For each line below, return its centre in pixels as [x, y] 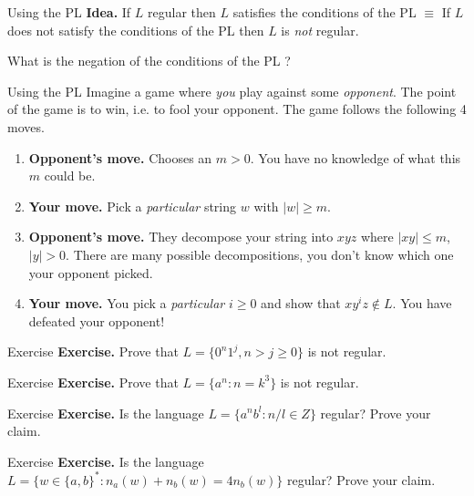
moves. [26, 126]
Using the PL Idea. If [69, 12]
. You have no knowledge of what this [355, 157]
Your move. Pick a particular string [133, 206]
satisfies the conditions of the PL [325, 12]
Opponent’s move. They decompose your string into [181, 237]
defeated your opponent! [97, 320]
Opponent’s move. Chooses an [120, 157]
